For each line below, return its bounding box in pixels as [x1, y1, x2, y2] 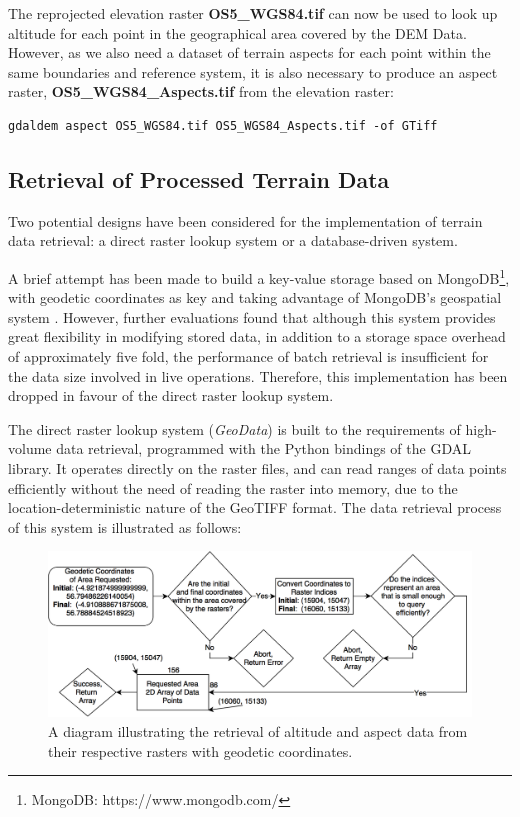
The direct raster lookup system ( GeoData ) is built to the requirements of [8, 418, 461, 439]
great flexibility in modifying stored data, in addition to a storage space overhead [8, 326, 506, 347]
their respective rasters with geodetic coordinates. [48, 740, 353, 761]
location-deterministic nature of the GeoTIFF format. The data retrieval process [8, 497, 502, 518]
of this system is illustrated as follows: [8, 516, 242, 537]
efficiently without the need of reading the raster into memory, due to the [8, 477, 458, 498]
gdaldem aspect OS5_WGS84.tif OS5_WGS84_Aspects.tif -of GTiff [8, 118, 438, 133]
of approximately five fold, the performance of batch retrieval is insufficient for [8, 345, 489, 366]
